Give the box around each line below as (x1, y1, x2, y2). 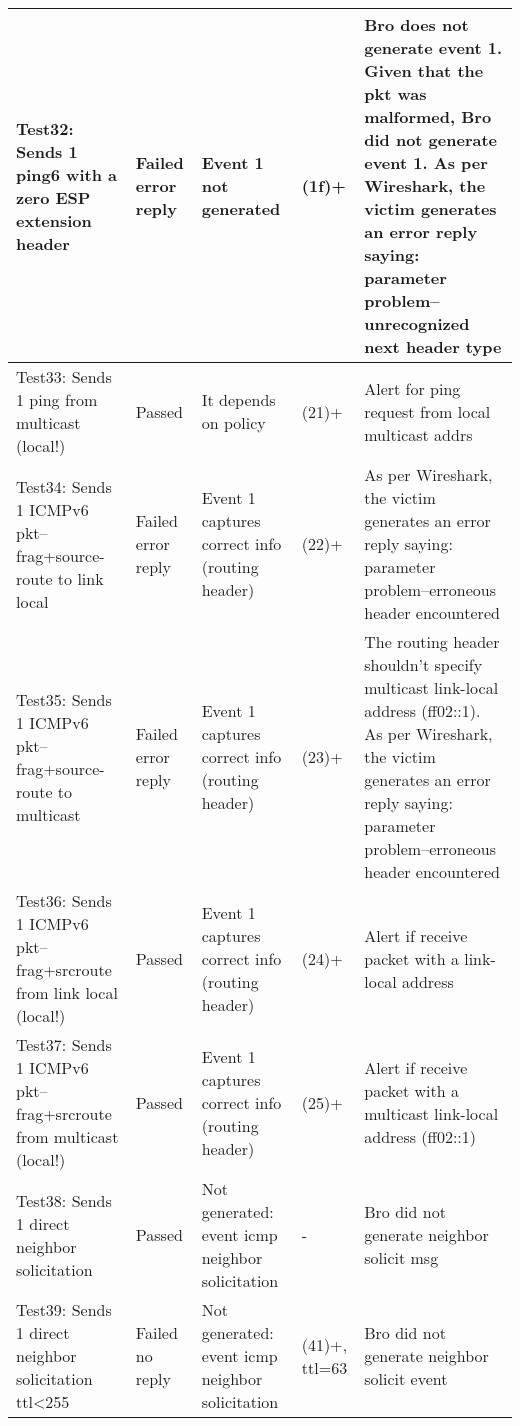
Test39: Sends (16, 1298, 112, 1321)
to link (57, 566, 104, 590)
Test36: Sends (16, 889, 112, 912)
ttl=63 (301, 1355, 348, 1379)
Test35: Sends (16, 687, 112, 711)
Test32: (16, 116, 74, 140)
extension (16, 208, 92, 232)
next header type (364, 335, 502, 358)
